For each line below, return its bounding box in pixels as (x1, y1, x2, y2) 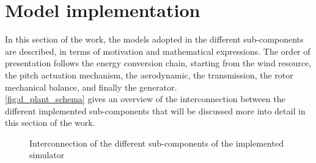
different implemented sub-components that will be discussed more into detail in (5, 104, 306, 117)
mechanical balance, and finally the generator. (5, 80, 177, 93)
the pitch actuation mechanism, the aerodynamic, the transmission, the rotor (5, 68, 293, 81)
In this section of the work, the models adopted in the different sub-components (5, 33, 304, 46)
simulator (29, 148, 65, 161)
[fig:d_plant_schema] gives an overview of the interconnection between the (5, 92, 285, 105)
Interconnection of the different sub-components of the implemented (29, 136, 284, 149)
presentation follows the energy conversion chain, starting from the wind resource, (5, 57, 312, 69)
